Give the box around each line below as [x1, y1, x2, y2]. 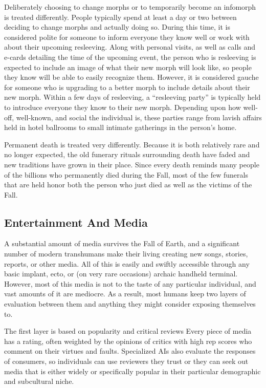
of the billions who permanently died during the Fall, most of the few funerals [4, 169, 248, 180]
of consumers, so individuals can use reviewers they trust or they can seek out [4, 356, 249, 367]
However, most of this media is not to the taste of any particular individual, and [4, 278, 256, 289]
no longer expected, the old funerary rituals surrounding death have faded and [4, 149, 250, 160]
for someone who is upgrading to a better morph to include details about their [4, 81, 250, 92]
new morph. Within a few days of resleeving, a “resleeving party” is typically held [4, 92, 261, 102]
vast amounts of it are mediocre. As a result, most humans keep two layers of [4, 288, 246, 299]
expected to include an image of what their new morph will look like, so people [4, 61, 252, 72]
